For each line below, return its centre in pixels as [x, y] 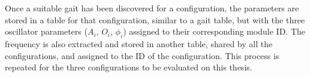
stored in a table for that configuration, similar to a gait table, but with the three [155, 19]
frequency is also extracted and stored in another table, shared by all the [139, 43]
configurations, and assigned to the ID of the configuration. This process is [142, 55]
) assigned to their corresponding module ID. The [214, 31]
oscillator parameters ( [46, 31]
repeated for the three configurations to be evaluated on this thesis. [129, 67]
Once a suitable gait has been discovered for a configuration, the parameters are [152, 8]
